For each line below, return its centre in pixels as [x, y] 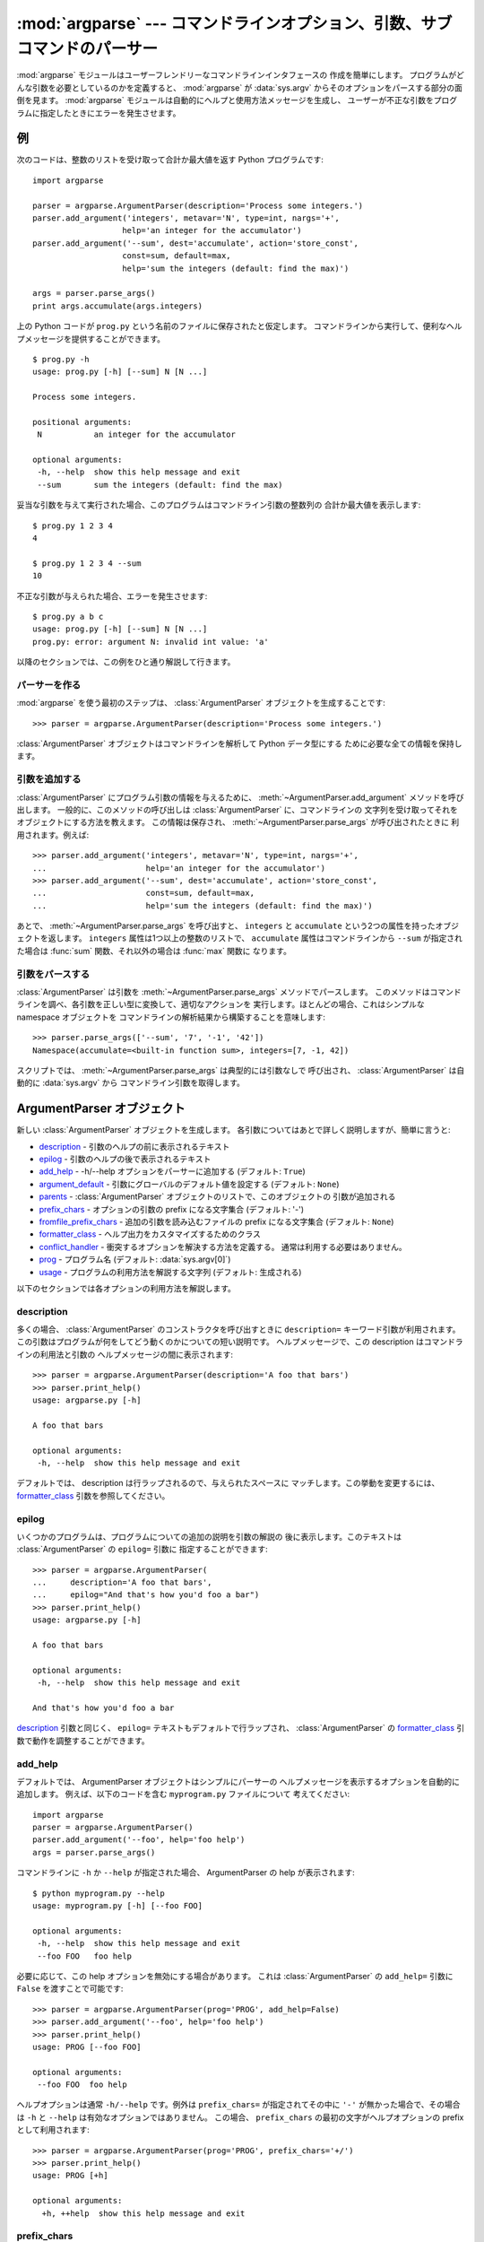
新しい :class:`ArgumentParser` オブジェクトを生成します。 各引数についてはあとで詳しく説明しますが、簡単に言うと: [233, 1130]
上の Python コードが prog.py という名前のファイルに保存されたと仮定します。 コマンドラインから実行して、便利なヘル [239, 326]
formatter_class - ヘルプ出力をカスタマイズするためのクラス [150, 1234]
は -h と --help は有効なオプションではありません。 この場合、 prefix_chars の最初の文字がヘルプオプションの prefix [240, 2117]
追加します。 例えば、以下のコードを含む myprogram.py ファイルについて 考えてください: [183, 1794]
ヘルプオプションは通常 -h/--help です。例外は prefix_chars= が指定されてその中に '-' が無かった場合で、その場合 [238, 2105]
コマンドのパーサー [87, 48]
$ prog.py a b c [68, 616]
